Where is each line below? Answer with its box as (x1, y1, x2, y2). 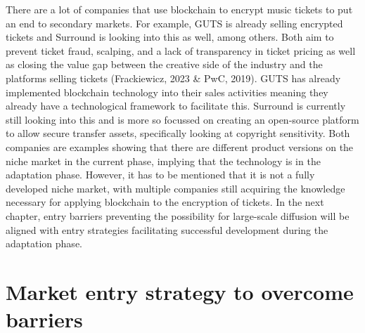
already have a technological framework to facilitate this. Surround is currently (6, 98, 346, 113)
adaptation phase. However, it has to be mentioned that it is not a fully (6, 167, 315, 182)
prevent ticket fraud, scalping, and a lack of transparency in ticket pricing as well (6, 43, 356, 58)
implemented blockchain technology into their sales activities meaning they (6, 84, 328, 99)
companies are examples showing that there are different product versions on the (6, 139, 354, 154)
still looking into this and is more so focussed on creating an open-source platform (6, 112, 359, 126)
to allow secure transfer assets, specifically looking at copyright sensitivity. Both (6, 126, 350, 141)
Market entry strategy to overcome (6, 277, 354, 306)
